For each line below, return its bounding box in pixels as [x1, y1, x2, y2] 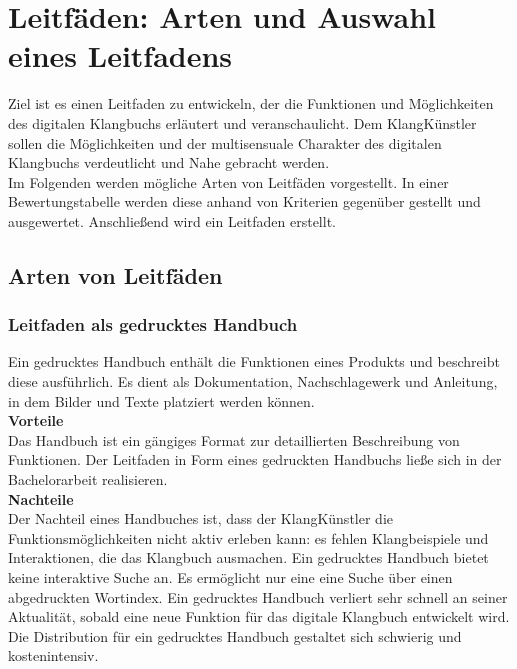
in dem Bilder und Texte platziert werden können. [8, 390, 315, 411]
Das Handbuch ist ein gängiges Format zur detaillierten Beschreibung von [8, 429, 460, 450]
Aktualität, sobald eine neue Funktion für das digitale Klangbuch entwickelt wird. [8, 606, 510, 627]
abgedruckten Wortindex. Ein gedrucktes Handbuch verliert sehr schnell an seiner [8, 586, 508, 607]
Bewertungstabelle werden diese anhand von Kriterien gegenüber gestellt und [8, 191, 481, 212]
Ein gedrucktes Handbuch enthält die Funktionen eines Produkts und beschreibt [8, 351, 500, 372]
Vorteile [8, 410, 64, 431]
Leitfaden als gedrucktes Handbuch [8, 312, 298, 337]
